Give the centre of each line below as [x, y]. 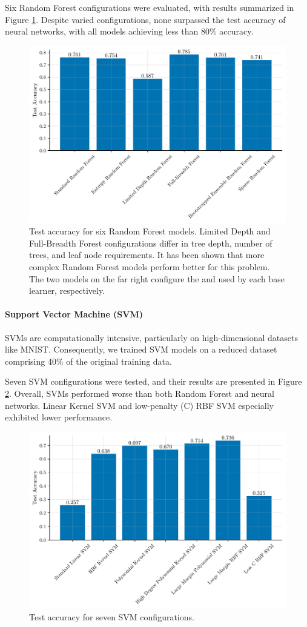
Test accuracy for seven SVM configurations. [112, 617]
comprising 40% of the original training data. [88, 361]
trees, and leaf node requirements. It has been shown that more [147, 255]
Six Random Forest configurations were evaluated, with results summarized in [150, 7]
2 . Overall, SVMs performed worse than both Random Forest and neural [140, 393]
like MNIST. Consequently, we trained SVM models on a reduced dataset [141, 349]
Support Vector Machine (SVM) [74, 314]
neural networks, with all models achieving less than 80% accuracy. [129, 31]
